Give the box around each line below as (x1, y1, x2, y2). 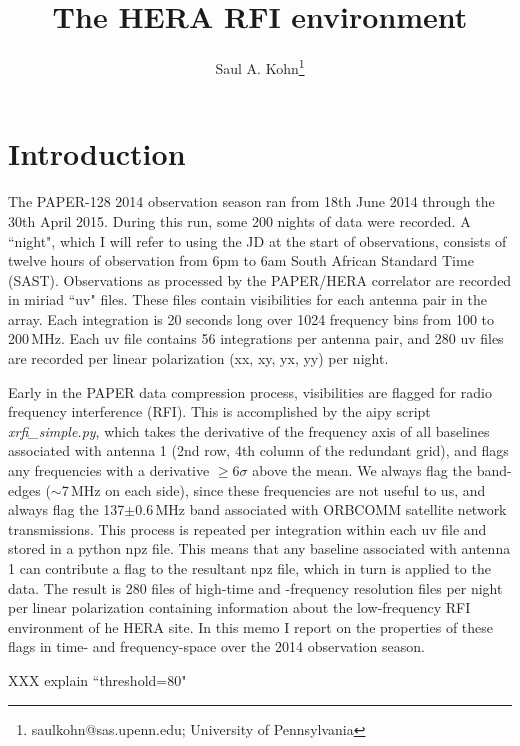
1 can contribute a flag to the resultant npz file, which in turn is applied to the (8, 558, 491, 578)
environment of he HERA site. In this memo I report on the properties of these (8, 616, 494, 637)
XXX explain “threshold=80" (8, 669, 187, 690)
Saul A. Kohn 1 (215, 55, 305, 78)
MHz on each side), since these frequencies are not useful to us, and (71, 479, 486, 500)
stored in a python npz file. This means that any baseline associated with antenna (8, 538, 511, 559)
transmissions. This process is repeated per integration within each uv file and (8, 518, 487, 539)
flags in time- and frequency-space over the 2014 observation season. (8, 636, 425, 657)
